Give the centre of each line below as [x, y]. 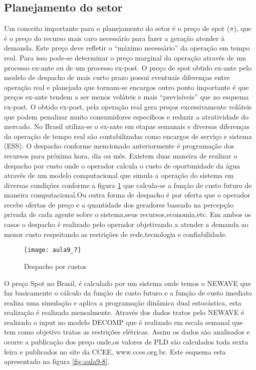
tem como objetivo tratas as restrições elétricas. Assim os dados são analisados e [127, 332]
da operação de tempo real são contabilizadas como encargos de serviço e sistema [128, 136]
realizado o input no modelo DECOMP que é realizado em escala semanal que [124, 322]
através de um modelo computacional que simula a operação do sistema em [119, 175]
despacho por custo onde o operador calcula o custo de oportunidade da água [122, 165]
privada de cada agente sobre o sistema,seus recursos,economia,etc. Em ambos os [128, 214]
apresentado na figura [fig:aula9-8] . [57, 361]
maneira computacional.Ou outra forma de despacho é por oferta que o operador [127, 195]
